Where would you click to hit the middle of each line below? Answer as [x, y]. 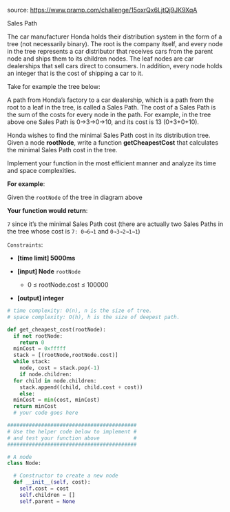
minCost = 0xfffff [40, 349]
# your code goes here [46, 413]
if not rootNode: [38, 336]
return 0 [32, 342]
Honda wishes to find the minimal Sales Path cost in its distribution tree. [109, 135]
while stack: [32, 362]
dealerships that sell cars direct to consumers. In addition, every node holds [115, 66]
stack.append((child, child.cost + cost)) [81, 387]
